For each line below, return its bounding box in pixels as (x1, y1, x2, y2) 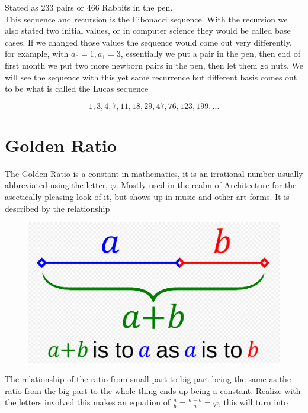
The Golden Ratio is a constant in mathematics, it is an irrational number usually (5, 167, 303, 179)
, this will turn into (218, 396, 288, 408)
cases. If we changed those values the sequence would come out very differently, (5, 36, 292, 48)
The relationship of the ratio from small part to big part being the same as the (5, 373, 291, 385)
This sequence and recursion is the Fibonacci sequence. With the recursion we (5, 12, 288, 25)
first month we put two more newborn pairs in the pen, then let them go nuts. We (5, 59, 303, 71)
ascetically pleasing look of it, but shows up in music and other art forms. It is (5, 191, 290, 203)
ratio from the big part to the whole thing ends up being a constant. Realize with (5, 384, 301, 396)
